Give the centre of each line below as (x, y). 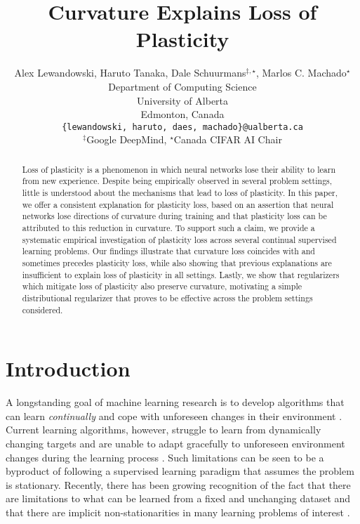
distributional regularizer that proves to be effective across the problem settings (167, 297)
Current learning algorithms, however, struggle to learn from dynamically (164, 430)
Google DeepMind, (127, 139)
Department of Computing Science (182, 86)
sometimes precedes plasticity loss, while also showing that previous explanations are (177, 262)
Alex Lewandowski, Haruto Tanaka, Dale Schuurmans (130, 73)
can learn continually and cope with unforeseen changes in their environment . (174, 415)
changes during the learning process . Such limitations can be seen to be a (165, 457)
